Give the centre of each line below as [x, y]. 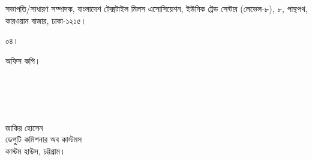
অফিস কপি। [23, 60]
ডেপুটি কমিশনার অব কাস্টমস [44, 139]
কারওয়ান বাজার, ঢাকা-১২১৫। [46, 20]
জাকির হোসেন [24, 127]
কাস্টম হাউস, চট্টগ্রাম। [36, 151]
